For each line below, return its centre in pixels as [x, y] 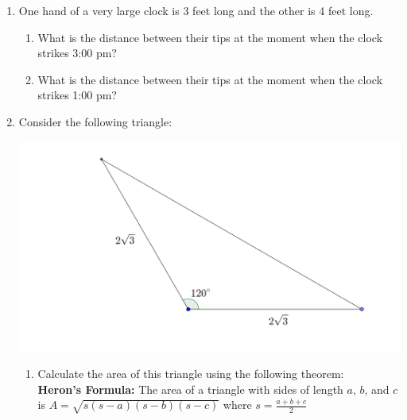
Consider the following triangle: [95, 121]
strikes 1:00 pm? [77, 95]
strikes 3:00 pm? [77, 53]
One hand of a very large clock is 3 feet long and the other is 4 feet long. [196, 10]
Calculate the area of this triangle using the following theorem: [191, 374]
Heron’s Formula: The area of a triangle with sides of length [190, 389]
